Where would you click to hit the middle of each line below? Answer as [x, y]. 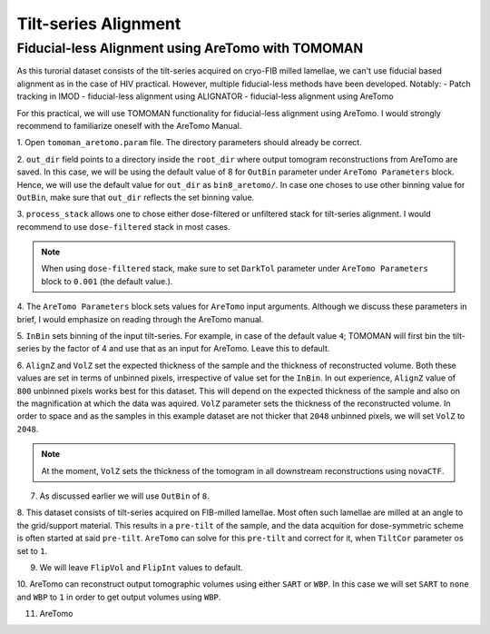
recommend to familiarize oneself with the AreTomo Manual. [129, 125]
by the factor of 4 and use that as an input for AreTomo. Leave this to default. [186, 349]
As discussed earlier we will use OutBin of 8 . [125, 496]
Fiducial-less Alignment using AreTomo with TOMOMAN [190, 48]
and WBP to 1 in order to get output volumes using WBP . [119, 597]
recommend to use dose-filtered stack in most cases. [123, 226]
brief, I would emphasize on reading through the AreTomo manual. [140, 319]
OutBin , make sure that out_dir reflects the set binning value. [136, 197]
